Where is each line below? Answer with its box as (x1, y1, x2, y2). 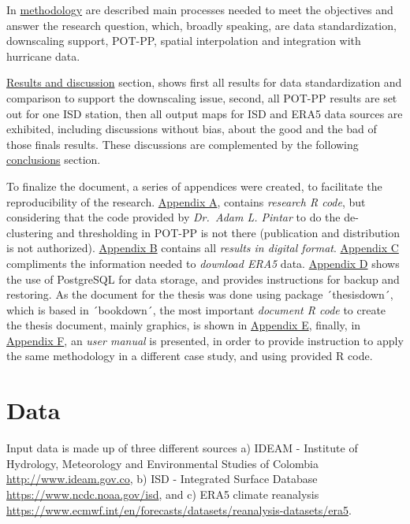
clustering (6, 224, 54, 240)
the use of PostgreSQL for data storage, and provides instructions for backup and (6, 270, 400, 287)
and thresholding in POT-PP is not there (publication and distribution (56, 224, 400, 240)
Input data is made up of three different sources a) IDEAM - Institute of (6, 440, 358, 456)
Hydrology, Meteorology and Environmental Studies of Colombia (6, 455, 319, 471)
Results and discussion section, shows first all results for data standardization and (6, 74, 402, 91)
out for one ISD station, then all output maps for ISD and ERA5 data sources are (6, 105, 403, 121)
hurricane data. (6, 47, 80, 64)
